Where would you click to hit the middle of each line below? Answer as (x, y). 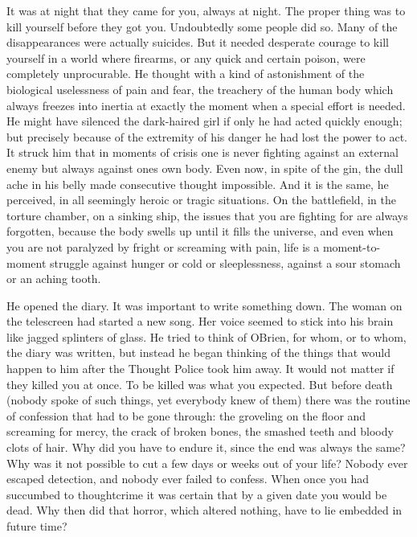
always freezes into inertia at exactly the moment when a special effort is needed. (206, 105)
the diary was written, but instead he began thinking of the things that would (198, 353)
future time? (37, 526)
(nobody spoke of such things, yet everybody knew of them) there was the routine (208, 400)
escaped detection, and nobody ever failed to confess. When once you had (188, 479)
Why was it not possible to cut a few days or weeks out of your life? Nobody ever (207, 463)
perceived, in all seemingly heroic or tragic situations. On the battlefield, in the (201, 200)
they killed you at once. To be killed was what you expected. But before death (200, 384)
